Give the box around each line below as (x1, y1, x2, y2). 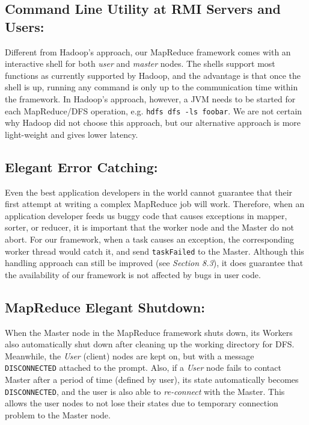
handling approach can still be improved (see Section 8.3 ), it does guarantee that (5, 256, 304, 269)
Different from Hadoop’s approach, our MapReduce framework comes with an (5, 45, 291, 58)
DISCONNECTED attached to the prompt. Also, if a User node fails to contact (5, 361, 281, 374)
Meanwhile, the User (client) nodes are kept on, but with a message (5, 349, 254, 362)
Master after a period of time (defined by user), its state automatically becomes (5, 373, 299, 386)
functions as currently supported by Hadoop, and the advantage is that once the (5, 69, 301, 81)
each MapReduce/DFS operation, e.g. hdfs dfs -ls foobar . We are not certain (5, 104, 302, 117)
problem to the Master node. (5, 408, 111, 421)
